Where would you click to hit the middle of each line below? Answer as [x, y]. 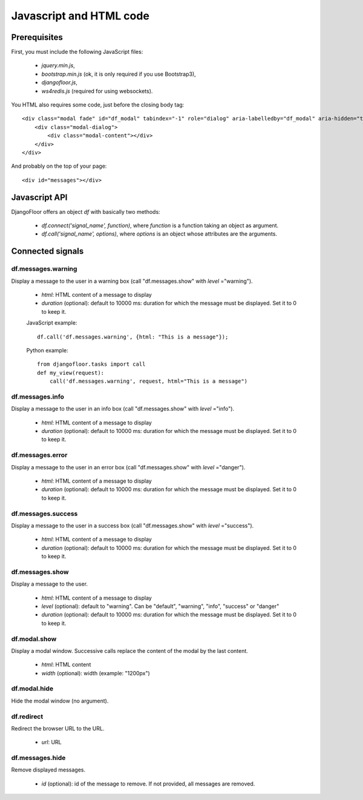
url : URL [51, 742]
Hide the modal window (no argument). [60, 701]
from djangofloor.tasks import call [91, 364]
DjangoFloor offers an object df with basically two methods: [86, 211]
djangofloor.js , [60, 82]
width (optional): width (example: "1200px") [96, 673]
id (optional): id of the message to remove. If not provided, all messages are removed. [148, 784]
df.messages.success [44, 514]
